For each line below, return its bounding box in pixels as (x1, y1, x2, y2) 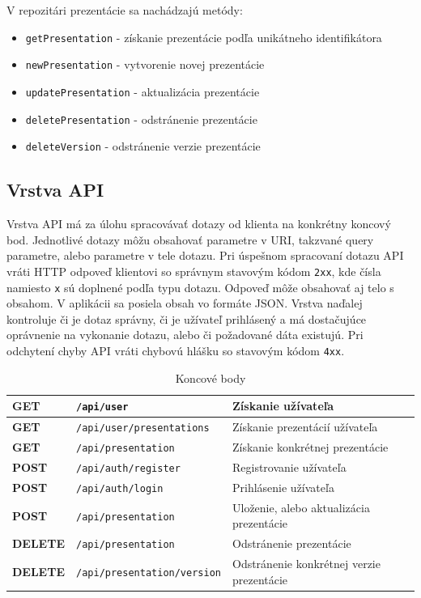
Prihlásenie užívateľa (232, 478, 334, 495)
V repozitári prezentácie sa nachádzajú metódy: (6, 2, 243, 18)
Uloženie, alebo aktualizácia (232, 498, 370, 515)
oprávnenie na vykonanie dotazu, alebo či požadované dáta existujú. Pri (6, 326, 364, 343)
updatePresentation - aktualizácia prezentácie (25, 83, 260, 100)
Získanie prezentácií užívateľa (232, 418, 378, 435)
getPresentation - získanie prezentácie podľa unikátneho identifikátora (25, 28, 382, 45)
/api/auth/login (76, 482, 164, 494)
